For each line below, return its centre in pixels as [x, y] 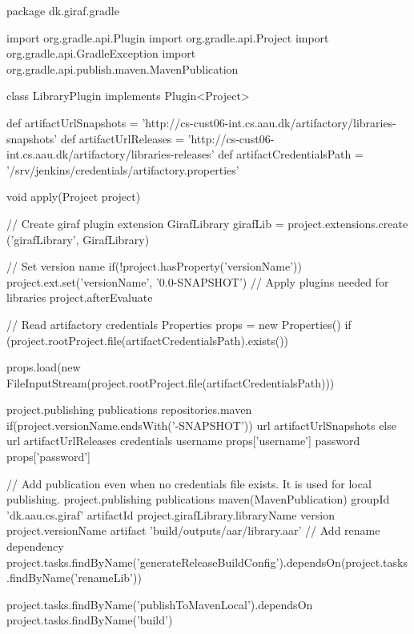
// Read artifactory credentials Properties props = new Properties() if [179, 324]
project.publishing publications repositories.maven [129, 409]
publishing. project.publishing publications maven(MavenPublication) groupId [198, 499]
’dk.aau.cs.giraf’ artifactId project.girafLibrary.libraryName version [171, 514]
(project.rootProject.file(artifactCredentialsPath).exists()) [148, 340]
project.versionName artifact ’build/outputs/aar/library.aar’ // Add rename [193, 530]
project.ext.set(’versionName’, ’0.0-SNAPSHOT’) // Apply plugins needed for [198, 281]
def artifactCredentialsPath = [291, 154]
